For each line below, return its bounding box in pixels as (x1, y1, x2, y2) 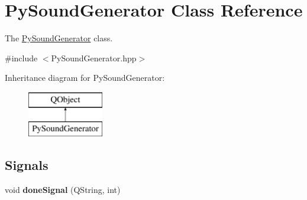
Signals (5, 156, 49, 174)
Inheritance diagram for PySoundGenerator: (5, 71, 165, 84)
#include (5, 51, 38, 64)
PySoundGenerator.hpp (51, 51, 137, 64)
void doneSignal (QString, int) (5, 183, 121, 196)
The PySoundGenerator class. (5, 32, 113, 44)
